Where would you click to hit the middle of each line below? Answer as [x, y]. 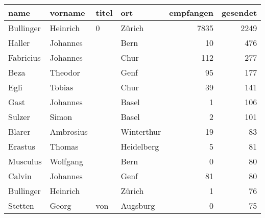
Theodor [65, 72]
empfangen [191, 13]
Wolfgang [66, 161]
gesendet [239, 13]
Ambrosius [69, 131]
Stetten [21, 205]
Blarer [19, 131]
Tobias [62, 87]
